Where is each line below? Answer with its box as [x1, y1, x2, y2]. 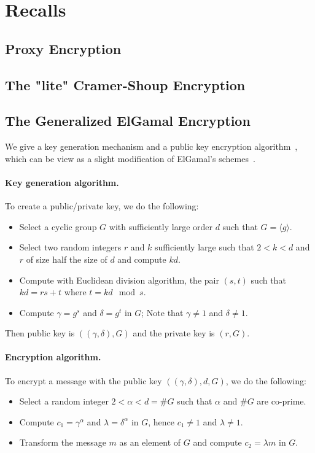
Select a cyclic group [19, 220, 97, 233]
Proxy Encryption [5, 39, 122, 58]
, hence [148, 415, 175, 428]
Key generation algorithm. [5, 176, 119, 188]
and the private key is [133, 327, 215, 339]
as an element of [119, 436, 181, 449]
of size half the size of [26, 252, 107, 265]
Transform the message [19, 436, 106, 449]
